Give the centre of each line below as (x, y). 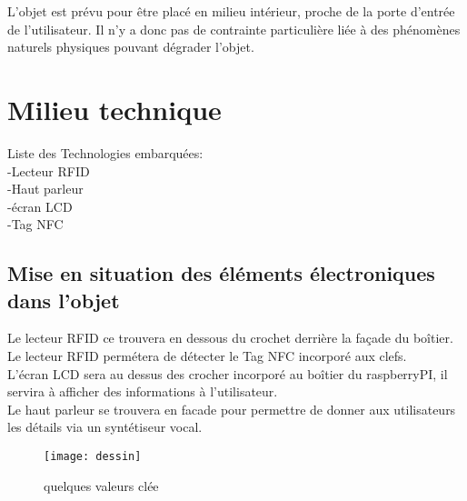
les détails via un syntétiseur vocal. (105, 427)
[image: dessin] (93, 457)
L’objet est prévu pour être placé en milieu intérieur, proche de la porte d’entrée (231, 11)
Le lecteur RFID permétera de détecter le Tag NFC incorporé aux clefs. (207, 356)
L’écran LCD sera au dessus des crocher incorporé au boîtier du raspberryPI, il (228, 373)
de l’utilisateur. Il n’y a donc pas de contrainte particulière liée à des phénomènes (234, 29)
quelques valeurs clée (101, 485)
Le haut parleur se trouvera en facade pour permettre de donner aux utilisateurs (232, 409)
